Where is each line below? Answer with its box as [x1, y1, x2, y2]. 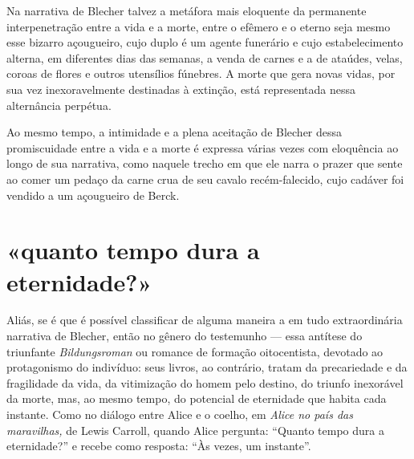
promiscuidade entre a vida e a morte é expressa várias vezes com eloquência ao [6, 139, 399, 156]
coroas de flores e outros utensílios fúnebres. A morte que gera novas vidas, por [6, 65, 396, 82]
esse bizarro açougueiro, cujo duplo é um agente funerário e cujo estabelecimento [6, 34, 404, 51]
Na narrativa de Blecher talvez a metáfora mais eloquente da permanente [6, 2, 367, 18]
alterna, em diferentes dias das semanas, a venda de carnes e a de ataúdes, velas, [6, 49, 403, 66]
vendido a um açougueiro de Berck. [6, 186, 180, 203]
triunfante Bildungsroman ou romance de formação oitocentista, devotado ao [6, 343, 384, 359]
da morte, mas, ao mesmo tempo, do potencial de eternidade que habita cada [6, 390, 387, 407]
